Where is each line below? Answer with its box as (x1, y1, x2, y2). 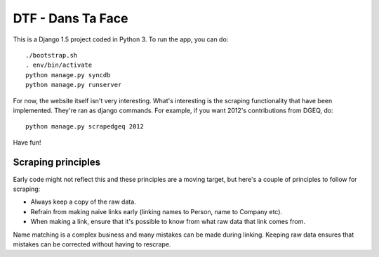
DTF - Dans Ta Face (13, 11, 128, 26)
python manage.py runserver (25, 81, 122, 89)
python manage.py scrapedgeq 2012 (25, 123, 144, 131)
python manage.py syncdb (25, 71, 111, 79)
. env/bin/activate (25, 61, 93, 70)
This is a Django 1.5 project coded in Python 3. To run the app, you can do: (13, 35, 229, 44)
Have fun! (13, 138, 41, 147)
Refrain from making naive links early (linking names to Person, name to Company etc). (30, 207, 283, 216)
